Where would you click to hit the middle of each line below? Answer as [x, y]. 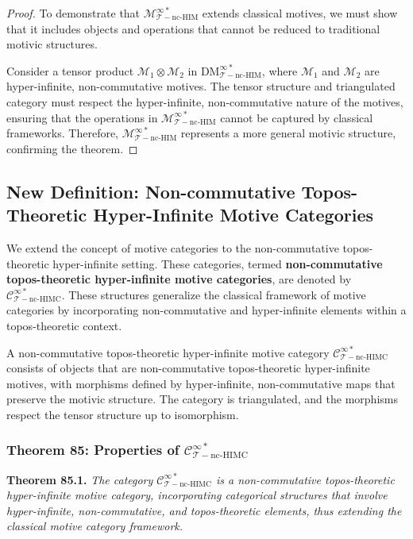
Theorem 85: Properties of [93, 450]
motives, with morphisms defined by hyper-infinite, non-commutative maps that [201, 383]
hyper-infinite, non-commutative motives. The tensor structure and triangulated [201, 86]
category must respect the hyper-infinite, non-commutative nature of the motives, [205, 101]
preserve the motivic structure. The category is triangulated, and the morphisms [202, 399]
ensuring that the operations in [82, 117]
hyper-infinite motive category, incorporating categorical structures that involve [197, 495]
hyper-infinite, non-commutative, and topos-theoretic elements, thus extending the [204, 510]
